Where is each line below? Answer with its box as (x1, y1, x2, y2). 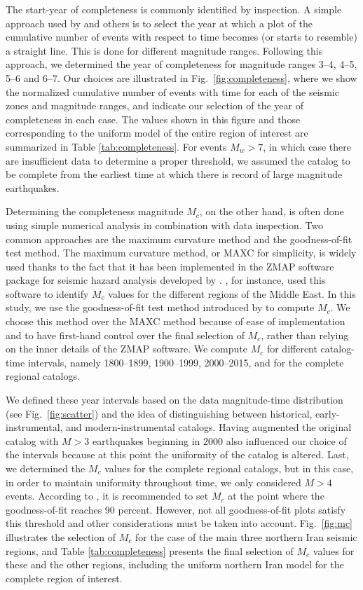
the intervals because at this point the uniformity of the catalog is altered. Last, (6, 447, 349, 462)
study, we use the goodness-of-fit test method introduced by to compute (6, 300, 315, 315)
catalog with (6, 433, 59, 448)
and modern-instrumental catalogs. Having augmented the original (66, 420, 352, 434)
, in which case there (263, 139, 352, 153)
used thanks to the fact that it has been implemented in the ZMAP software (6, 259, 334, 273)
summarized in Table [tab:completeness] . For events (6, 139, 227, 153)
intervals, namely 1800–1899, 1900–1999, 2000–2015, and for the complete (27, 355, 344, 369)
